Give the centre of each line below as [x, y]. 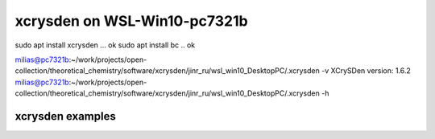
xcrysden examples [65, 116]
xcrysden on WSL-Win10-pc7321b [132, 21]
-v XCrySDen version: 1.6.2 [366, 71]
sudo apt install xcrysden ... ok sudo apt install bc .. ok [105, 45]
